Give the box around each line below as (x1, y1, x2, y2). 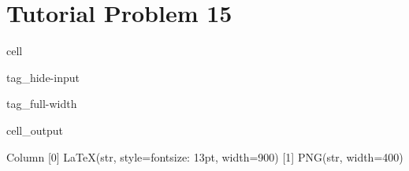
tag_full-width (6, 95, 77, 112)
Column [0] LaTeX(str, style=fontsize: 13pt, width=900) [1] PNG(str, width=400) (6, 148, 403, 165)
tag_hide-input (6, 69, 80, 85)
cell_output (6, 121, 63, 138)
